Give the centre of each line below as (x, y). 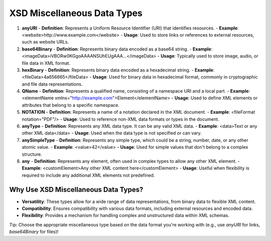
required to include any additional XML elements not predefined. (88, 175)
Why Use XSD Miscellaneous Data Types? (76, 190)
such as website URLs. (45, 42)
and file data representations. (52, 84)
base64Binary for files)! (34, 232)
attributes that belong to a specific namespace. (71, 105)
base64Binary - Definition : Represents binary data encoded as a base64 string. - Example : (117, 49)
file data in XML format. (46, 63)
